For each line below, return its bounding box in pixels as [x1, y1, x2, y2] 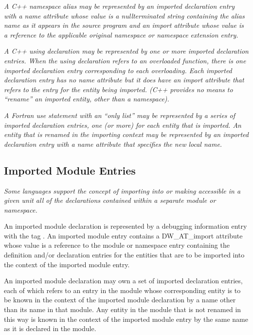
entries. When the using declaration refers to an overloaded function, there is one [4, 55, 246, 65]
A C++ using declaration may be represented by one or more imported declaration [4, 46, 249, 56]
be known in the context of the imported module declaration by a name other [4, 295, 236, 305]
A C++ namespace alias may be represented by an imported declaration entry [4, 1, 235, 11]
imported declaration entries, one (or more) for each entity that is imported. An [4, 119, 241, 130]
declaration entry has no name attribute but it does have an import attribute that [4, 75, 244, 85]
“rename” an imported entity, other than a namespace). [4, 94, 169, 104]
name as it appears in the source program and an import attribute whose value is [4, 20, 244, 30]
